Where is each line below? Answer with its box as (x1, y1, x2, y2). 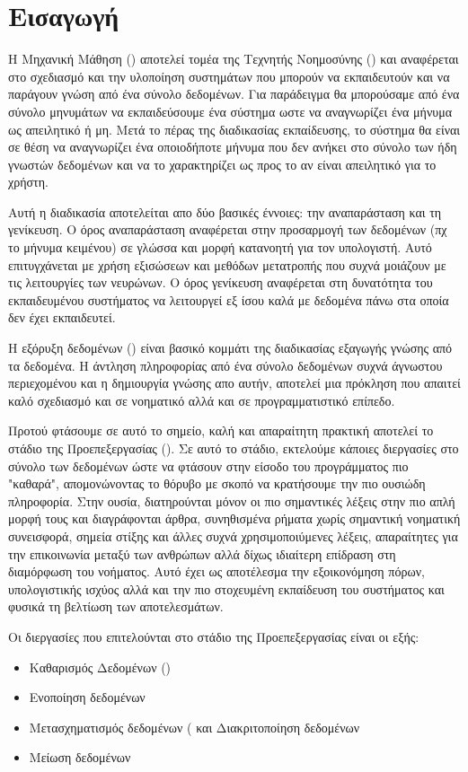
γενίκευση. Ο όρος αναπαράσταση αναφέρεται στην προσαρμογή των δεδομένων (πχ (8, 220, 447, 239)
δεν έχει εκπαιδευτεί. (8, 308, 116, 327)
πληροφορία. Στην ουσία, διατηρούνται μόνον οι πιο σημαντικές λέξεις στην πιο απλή (8, 491, 455, 510)
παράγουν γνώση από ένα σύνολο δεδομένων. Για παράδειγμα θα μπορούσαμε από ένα (8, 84, 460, 103)
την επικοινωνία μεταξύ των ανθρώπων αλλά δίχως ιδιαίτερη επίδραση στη (8, 544, 396, 563)
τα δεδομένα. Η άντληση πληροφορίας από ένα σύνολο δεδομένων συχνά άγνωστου (8, 355, 443, 374)
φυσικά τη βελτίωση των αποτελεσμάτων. (8, 597, 224, 616)
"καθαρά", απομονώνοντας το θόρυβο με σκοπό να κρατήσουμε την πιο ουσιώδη (8, 474, 426, 493)
